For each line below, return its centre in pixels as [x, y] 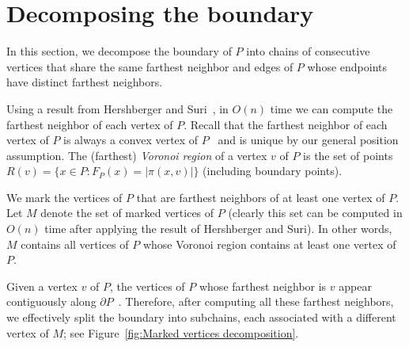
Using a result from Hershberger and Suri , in [117, 108]
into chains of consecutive [308, 51]
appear [355, 286]
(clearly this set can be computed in [315, 213]
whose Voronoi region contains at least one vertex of [269, 244]
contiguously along [51, 301]
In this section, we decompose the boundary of [119, 51]
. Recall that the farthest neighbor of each [286, 124]
